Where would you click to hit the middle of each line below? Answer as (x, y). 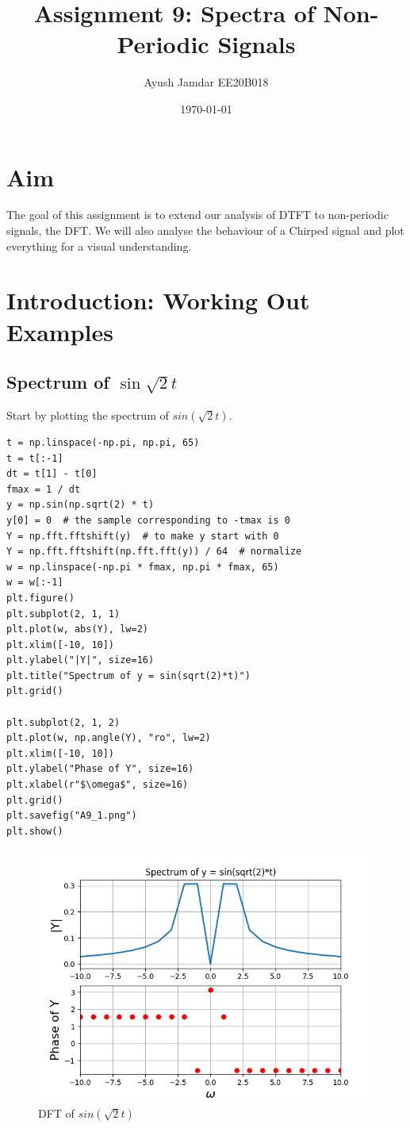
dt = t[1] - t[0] (52, 474)
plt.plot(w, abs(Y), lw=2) (77, 629)
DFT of (56, 1113)
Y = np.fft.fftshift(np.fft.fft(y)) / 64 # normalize (154, 552)
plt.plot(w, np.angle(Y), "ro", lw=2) (109, 738)
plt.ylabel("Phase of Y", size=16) (100, 769)
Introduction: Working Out (158, 300)
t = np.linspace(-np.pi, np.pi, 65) (103, 442)
